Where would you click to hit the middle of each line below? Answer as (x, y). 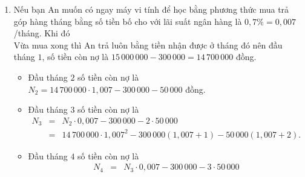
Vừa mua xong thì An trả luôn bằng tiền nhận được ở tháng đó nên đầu (148, 45)
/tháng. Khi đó (42, 33)
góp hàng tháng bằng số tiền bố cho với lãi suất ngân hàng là (128, 21)
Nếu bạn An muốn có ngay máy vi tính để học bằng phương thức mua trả (151, 9)
